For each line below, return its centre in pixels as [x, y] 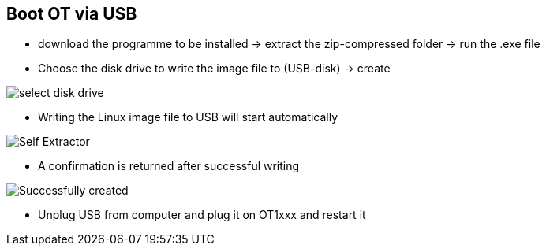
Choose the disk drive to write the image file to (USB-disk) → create [214, 69]
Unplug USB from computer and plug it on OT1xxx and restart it [202, 215]
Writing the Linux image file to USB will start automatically [188, 117]
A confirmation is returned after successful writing [169, 166]
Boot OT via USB [72, 14]
